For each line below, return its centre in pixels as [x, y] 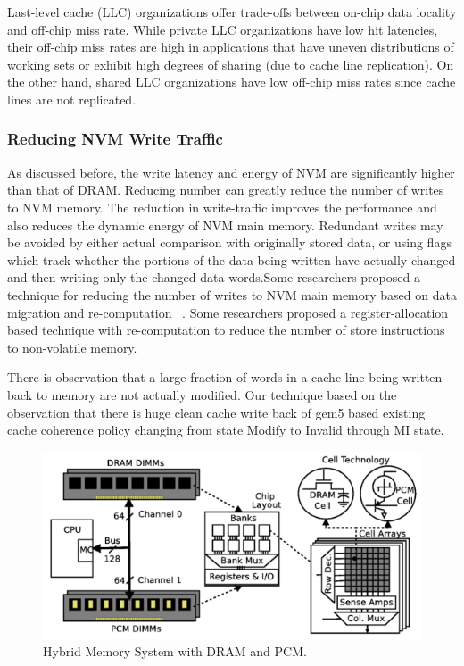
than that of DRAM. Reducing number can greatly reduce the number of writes [226, 190]
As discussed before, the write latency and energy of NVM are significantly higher [231, 172]
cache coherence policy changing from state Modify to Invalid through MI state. [226, 430]
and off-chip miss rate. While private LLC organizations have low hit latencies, [223, 29]
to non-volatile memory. [72, 347]
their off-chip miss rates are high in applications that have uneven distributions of [231, 47]
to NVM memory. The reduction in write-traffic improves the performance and [222, 207]
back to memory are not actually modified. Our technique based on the [202, 394]
